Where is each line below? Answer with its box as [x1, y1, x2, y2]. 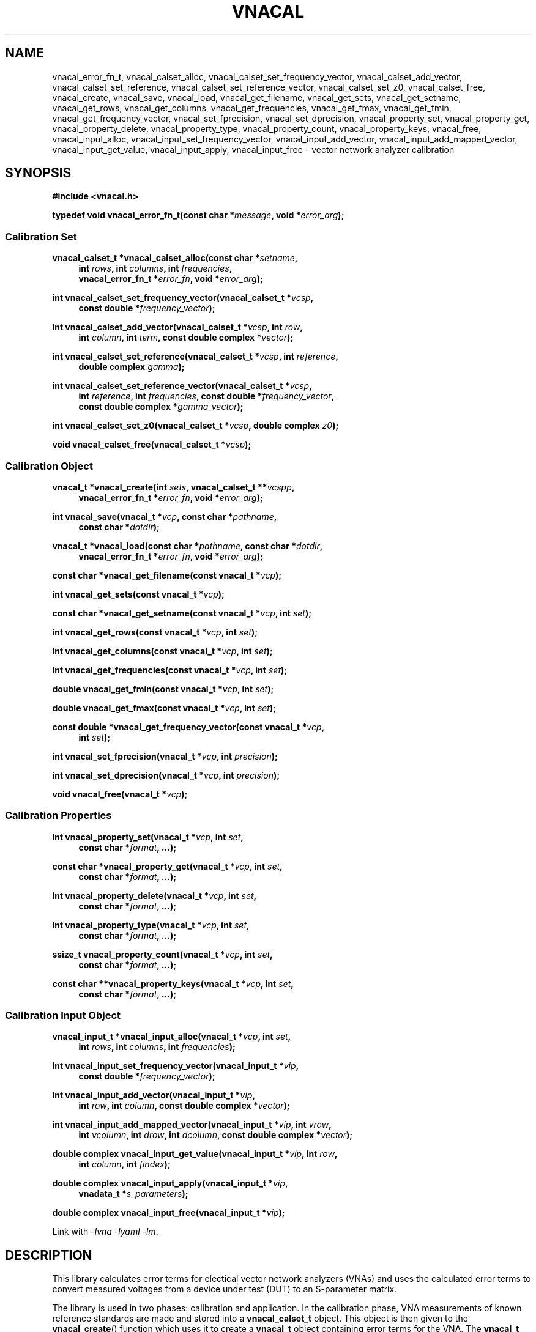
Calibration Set [5, 230, 77, 243]
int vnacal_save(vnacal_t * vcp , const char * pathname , [52, 511, 277, 522]
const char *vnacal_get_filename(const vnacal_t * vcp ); [52, 569, 282, 580]
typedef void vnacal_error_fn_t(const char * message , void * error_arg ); [52, 210, 344, 221]
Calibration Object [5, 459, 93, 472]
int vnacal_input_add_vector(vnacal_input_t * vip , [52, 1090, 256, 1101]
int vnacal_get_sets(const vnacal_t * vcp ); [52, 588, 225, 599]
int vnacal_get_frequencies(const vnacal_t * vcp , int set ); [52, 664, 288, 675]
